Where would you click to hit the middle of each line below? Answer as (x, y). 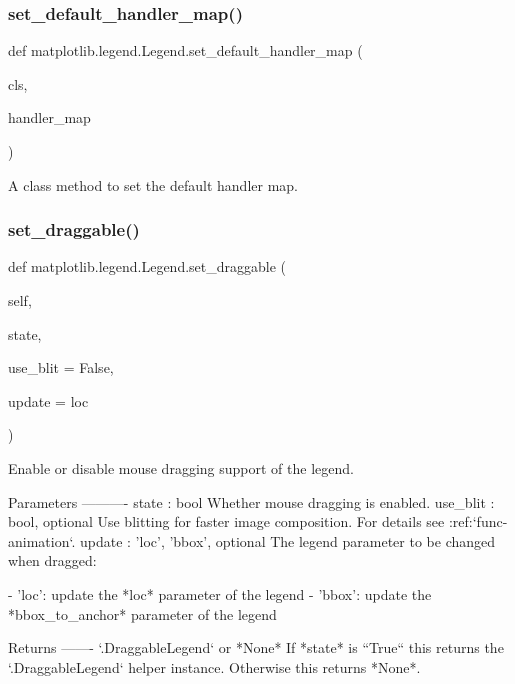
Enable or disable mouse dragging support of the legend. (181, 467)
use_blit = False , (61, 367)
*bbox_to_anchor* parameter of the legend (142, 613)
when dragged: (52, 560)
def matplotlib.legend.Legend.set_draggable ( (147, 266)
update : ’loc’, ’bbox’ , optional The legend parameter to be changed (287, 540)
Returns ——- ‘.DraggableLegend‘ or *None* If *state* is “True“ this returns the (256, 647)
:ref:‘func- (478, 521)
